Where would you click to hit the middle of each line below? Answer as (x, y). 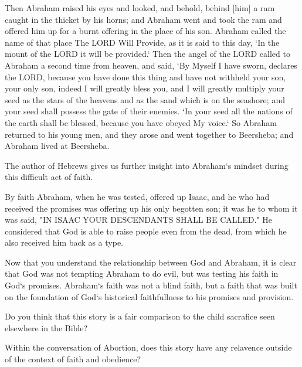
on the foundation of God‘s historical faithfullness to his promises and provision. (149, 296)
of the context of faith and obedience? (73, 359)
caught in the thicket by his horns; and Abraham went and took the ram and (143, 19)
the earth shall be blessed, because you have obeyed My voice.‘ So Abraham (141, 122)
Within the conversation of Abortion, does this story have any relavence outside (148, 347)
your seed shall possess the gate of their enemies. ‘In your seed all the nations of (149, 111)
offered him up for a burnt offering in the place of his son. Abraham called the (145, 31)
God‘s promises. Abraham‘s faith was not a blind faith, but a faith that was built (151, 285)
